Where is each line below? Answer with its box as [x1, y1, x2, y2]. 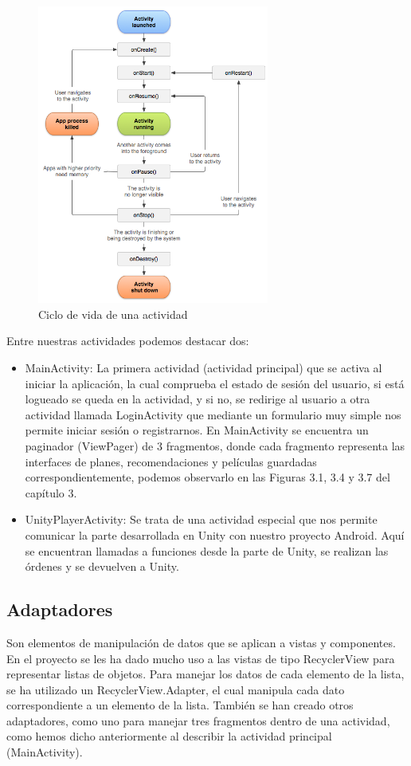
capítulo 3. [25, 484, 77, 501]
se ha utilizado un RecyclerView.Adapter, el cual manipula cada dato [6, 681, 345, 697]
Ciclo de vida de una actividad [38, 305, 188, 322]
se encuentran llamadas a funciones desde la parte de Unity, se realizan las [25, 542, 389, 559]
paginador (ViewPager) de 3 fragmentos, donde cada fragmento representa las [25, 437, 405, 454]
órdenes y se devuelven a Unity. [25, 558, 179, 575]
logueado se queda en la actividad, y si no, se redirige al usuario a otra [25, 391, 370, 407]
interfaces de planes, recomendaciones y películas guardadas [25, 453, 317, 469]
